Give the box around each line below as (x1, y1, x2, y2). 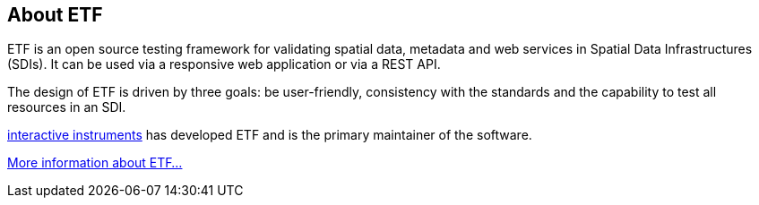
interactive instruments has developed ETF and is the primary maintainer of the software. (7, 127, 532, 143)
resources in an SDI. (7, 99, 126, 115)
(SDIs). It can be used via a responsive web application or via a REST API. (7, 56, 441, 73)
